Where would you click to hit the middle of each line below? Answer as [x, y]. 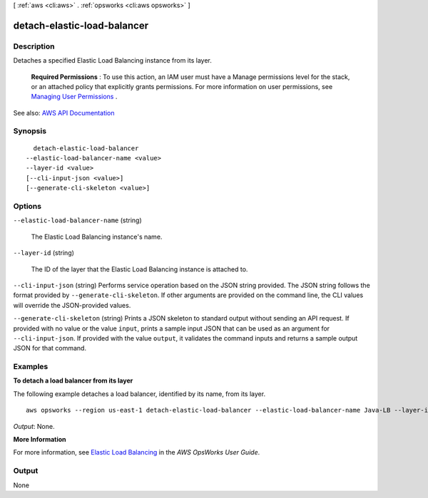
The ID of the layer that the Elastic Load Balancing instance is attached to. [139, 269]
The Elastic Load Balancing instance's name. [97, 237]
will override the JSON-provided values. [72, 305]
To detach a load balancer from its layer [73, 380]
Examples [31, 367]
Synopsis [30, 131]
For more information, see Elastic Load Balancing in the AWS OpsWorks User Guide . [137, 452]
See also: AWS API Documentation [64, 113]
